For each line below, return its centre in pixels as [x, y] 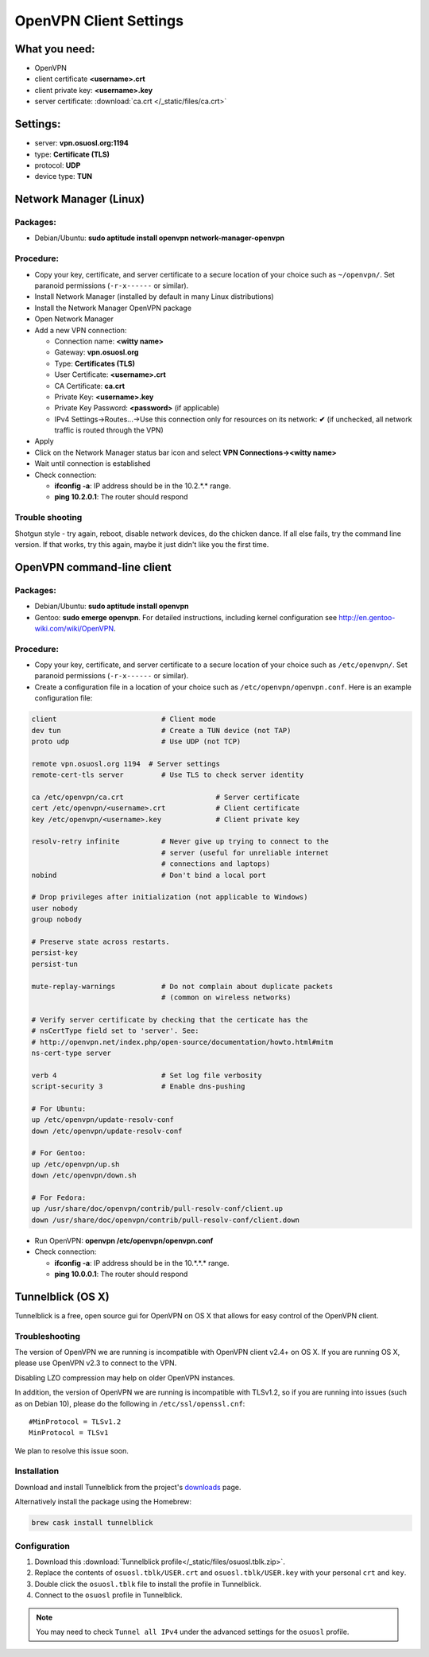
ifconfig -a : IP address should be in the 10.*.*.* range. [142, 1263]
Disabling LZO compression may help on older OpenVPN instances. [125, 1378]
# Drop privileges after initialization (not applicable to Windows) [170, 897]
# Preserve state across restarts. [100, 942]
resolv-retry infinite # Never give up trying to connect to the [180, 842]
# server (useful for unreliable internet [245, 852]
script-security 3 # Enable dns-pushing [138, 1087]
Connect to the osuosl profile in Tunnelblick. [108, 1595]
